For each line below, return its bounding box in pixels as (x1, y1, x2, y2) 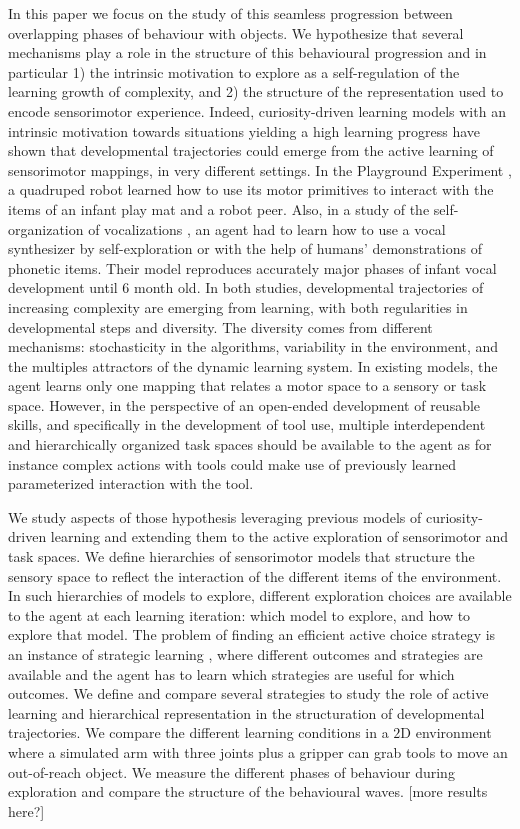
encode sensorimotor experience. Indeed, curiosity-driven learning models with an (8, 100, 506, 121)
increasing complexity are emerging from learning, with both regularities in (8, 296, 468, 317)
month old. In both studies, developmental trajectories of (134, 277, 484, 298)
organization (8, 218, 84, 239)
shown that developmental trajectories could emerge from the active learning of (8, 140, 494, 161)
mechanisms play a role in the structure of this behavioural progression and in (8, 42, 487, 63)
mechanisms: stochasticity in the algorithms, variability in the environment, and (8, 336, 499, 357)
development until (8, 277, 118, 298)
